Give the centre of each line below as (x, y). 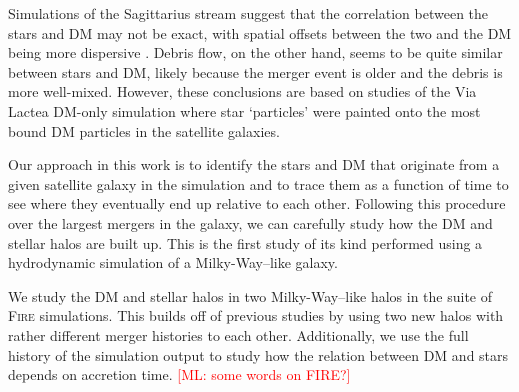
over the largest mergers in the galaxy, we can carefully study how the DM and (250, 222)
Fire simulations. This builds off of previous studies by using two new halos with (256, 315)
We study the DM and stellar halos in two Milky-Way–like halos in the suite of (250, 295)
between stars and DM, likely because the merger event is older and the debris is (255, 71)
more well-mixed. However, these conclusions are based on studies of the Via (242, 91)
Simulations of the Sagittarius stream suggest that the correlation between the (248, 13)
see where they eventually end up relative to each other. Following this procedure (257, 203)
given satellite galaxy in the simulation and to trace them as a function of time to (258, 183)
